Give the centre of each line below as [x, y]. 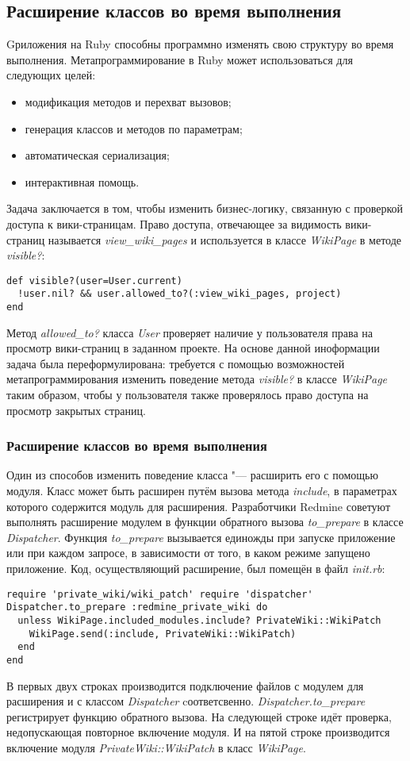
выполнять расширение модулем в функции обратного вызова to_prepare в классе [205, 522]
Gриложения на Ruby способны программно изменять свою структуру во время [200, 44]
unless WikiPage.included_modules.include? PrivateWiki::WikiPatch [199, 620]
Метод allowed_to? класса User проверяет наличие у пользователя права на [190, 332]
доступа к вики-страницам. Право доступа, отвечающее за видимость [174, 223]
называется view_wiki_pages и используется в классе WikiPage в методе [225, 239]
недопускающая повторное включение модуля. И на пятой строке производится [198, 732]
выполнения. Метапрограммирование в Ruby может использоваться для [180, 59]
